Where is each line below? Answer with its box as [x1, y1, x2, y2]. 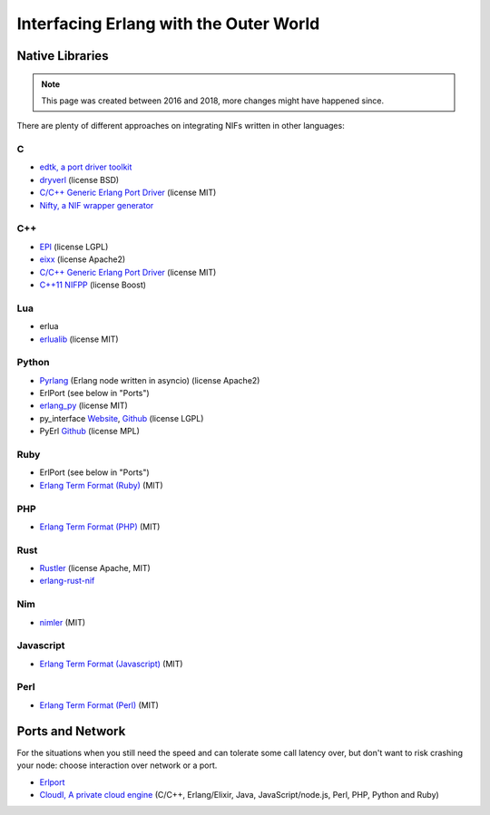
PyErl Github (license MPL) [39, 426, 141, 437]
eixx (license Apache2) [39, 254, 126, 265]
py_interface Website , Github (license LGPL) [39, 412, 204, 423]
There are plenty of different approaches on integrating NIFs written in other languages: [16, 121, 345, 131]
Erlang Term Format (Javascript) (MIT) [39, 658, 183, 669]
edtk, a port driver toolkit [39, 161, 132, 172]
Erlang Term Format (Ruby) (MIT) [39, 480, 163, 490]
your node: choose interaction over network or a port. [16, 760, 218, 771]
